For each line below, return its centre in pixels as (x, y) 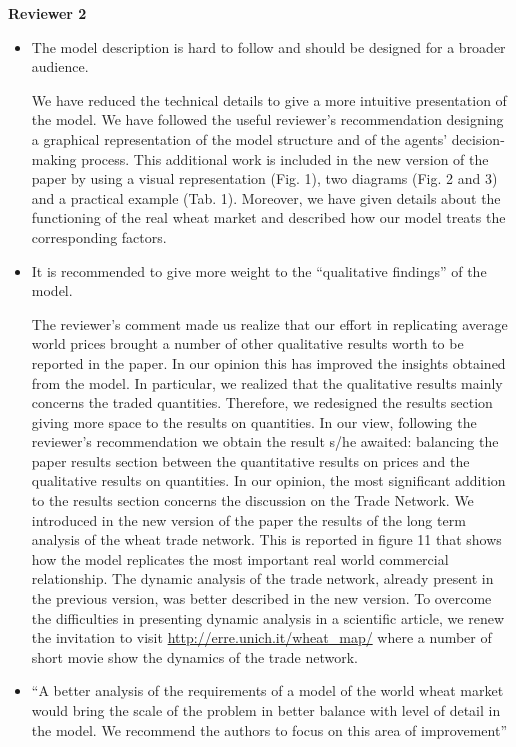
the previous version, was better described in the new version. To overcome (261, 598)
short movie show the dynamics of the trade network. (195, 656)
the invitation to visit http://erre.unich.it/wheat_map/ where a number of (261, 637)
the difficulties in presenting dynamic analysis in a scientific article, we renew (267, 617)
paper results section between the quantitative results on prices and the (250, 460)
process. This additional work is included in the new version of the (285, 158)
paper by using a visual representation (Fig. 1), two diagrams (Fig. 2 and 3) (264, 178)
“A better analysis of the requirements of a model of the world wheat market (267, 690)
